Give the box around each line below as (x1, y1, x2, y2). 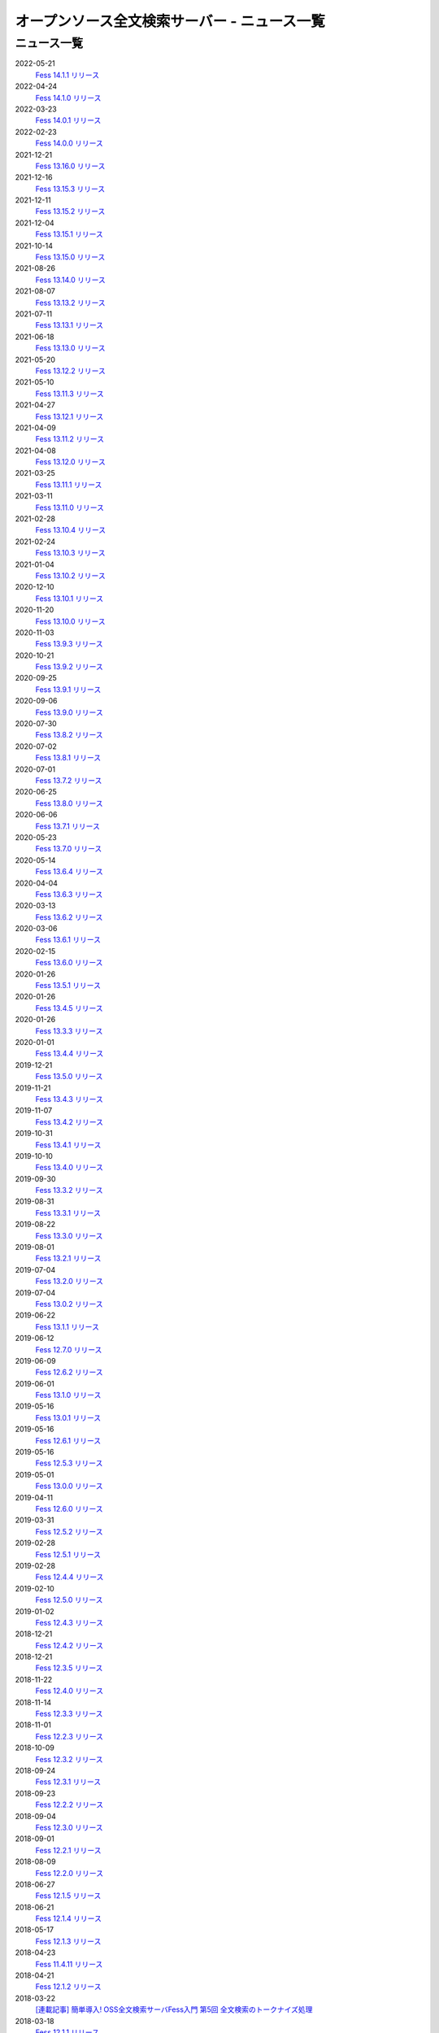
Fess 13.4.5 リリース (35, 1003, 103, 1012)
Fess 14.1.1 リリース (35, 70, 100, 80)
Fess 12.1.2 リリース (35, 1982, 102, 1992)
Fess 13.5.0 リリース (35, 1072, 103, 1082)
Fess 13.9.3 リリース (35, 639, 103, 649)
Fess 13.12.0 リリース (35, 457, 106, 467)
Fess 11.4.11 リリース (35, 1959, 103, 1969)
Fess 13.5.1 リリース (35, 981, 102, 990)
